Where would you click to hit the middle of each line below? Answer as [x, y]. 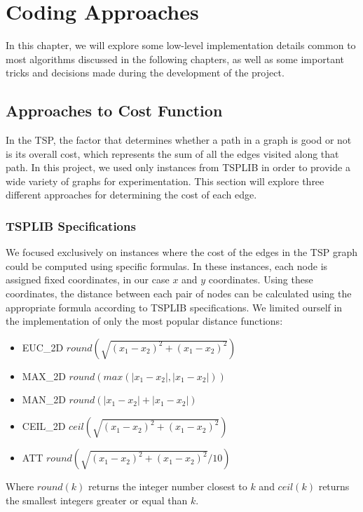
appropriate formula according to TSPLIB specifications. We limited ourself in [174, 307]
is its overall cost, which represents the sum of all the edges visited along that [172, 153]
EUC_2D [43, 347]
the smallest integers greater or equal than [97, 500]
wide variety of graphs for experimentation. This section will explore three [165, 181]
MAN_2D [44, 399]
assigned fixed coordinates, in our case [88, 279]
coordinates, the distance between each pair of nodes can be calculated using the [179, 294]
